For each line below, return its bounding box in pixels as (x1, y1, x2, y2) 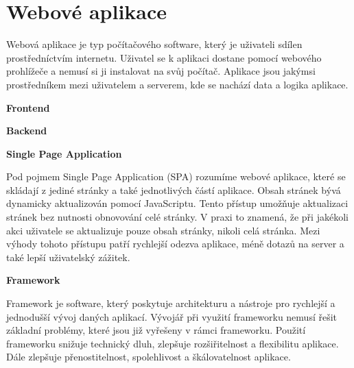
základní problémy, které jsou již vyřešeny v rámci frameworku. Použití (6, 323, 306, 337)
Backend (6, 123, 47, 138)
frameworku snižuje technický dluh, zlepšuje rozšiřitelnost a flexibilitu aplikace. (6, 336, 339, 350)
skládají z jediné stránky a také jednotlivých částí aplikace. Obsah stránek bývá (6, 182, 341, 197)
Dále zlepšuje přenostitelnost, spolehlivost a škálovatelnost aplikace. (6, 349, 291, 364)
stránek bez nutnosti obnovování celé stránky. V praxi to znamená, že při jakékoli (6, 210, 349, 224)
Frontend (6, 100, 50, 114)
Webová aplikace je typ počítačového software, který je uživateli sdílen (6, 37, 303, 51)
